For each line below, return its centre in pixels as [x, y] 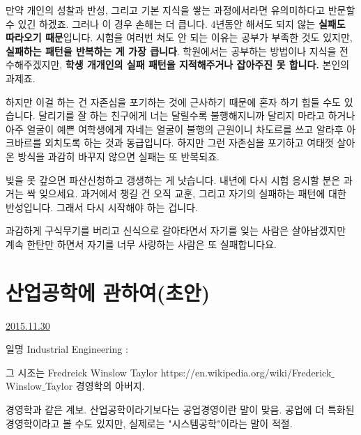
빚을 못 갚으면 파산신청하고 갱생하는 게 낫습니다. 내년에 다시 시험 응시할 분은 [173, 180]
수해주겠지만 [33, 64]
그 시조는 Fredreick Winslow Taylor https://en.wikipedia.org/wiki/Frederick [169, 372]
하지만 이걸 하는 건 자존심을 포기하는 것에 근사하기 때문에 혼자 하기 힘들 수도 [173, 101]
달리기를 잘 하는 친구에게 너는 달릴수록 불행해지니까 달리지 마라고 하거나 [197, 115]
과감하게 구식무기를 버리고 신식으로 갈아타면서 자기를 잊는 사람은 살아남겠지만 [176, 230]
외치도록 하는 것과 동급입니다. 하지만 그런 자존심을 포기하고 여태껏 [189, 143]
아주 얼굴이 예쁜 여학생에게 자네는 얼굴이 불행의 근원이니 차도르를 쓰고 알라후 [175, 129]
